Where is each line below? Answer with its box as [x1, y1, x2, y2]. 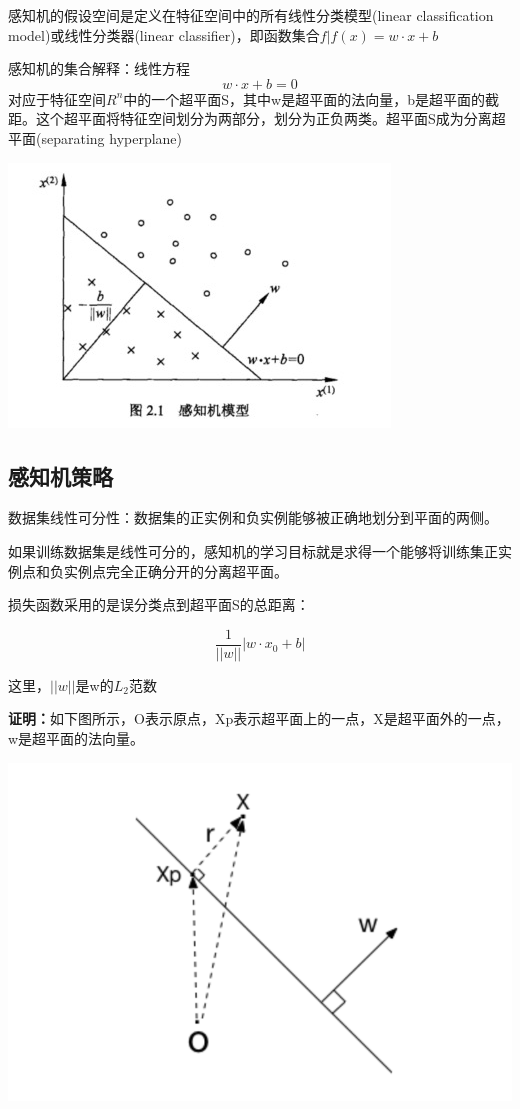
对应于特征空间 [8, 88, 106, 109]
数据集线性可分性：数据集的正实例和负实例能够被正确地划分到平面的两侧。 [8, 507, 498, 528]
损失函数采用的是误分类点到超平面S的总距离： [8, 594, 310, 615]
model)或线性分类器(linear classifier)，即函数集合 [8, 24, 320, 45]
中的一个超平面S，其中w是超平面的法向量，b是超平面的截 [123, 88, 499, 109]
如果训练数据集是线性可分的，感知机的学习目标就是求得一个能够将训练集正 [8, 540, 498, 561]
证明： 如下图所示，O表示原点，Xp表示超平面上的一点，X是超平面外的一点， [8, 708, 510, 729]
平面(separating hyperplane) [8, 127, 183, 148]
